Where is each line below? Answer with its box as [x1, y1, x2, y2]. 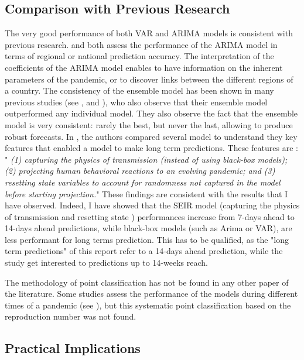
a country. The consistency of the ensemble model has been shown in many [5, 84, 274, 97]
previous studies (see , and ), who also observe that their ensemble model [5, 95, 268, 108]
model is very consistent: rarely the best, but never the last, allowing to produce [5, 118, 293, 131]
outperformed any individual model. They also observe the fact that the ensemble [5, 107, 298, 119]
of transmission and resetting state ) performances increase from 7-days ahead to [5, 210, 295, 222]
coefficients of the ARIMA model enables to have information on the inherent [5, 61, 283, 73]
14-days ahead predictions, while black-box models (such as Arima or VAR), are [5, 222, 292, 234]
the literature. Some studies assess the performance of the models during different [5, 287, 298, 300]
